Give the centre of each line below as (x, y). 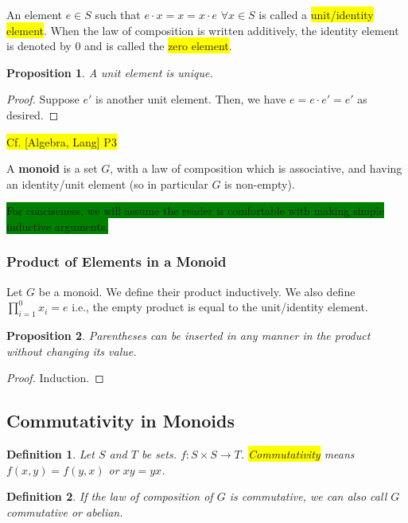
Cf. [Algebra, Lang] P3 (62, 141)
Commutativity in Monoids (120, 421)
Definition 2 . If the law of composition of (110, 496)
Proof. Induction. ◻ (55, 378)
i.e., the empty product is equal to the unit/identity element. (220, 307)
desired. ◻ (33, 114)
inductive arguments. (58, 226)
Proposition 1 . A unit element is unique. (110, 72)
